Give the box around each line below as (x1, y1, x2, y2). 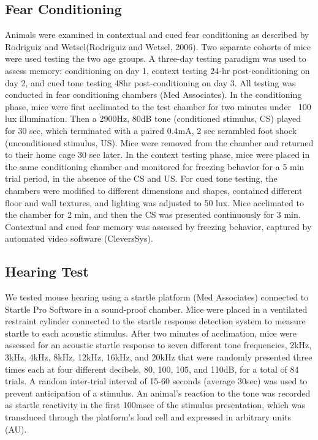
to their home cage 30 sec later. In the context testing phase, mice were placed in (5, 148, 310, 161)
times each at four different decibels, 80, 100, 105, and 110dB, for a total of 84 (5, 362, 299, 375)
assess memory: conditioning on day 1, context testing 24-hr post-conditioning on (5, 64, 310, 76)
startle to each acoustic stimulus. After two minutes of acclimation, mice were (5, 326, 297, 339)
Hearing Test (5, 262, 89, 281)
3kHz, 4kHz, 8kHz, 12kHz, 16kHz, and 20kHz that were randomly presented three (5, 351, 312, 364)
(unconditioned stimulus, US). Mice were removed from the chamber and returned (5, 136, 314, 149)
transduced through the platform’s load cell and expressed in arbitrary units (5, 411, 291, 423)
